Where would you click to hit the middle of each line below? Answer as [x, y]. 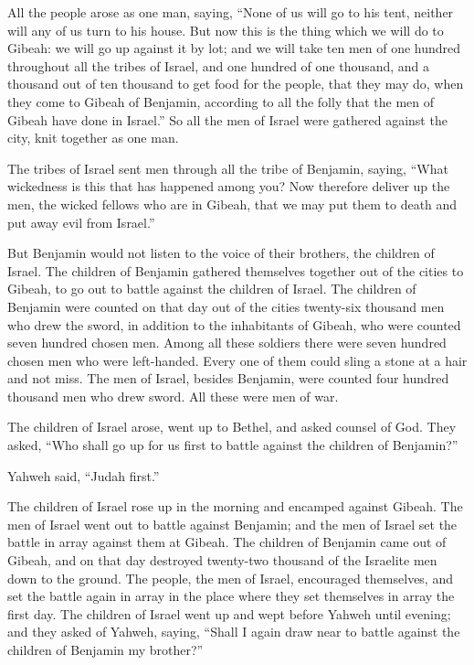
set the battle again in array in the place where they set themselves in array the [231, 596]
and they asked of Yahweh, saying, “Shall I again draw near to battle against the [234, 632]
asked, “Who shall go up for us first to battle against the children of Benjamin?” [233, 445]
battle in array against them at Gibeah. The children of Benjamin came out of [227, 542]
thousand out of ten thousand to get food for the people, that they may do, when [236, 84]
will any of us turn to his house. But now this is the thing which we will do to [226, 30]
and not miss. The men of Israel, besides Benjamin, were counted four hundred [228, 378]
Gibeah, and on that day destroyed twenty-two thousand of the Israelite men [222, 560]
